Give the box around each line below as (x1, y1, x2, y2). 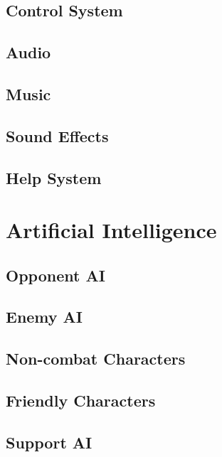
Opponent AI (6, 264, 105, 286)
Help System (6, 166, 102, 188)
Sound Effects (6, 124, 109, 146)
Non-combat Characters (6, 348, 186, 370)
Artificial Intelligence (6, 215, 217, 244)
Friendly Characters (6, 389, 156, 412)
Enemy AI (6, 306, 83, 328)
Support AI (6, 431, 92, 453)
